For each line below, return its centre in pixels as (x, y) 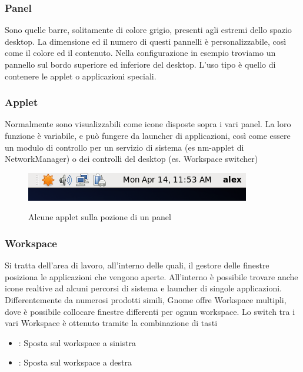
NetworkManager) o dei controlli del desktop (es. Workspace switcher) (131, 159)
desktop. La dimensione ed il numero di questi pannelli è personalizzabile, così (146, 41)
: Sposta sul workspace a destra (75, 362)
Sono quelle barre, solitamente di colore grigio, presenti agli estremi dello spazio (148, 30)
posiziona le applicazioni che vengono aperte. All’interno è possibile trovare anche (151, 276)
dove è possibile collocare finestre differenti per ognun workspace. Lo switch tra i (150, 311)
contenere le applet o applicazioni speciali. (81, 76)
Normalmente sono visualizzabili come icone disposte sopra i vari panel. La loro (148, 124)
